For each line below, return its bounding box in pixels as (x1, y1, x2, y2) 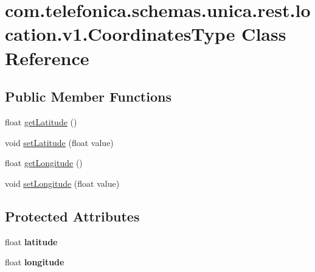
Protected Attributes (5, 206, 140, 225)
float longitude (5, 256, 64, 268)
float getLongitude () (5, 156, 83, 169)
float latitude (5, 235, 58, 248)
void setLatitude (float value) (5, 136, 114, 148)
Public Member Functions (5, 87, 171, 106)
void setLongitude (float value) (5, 176, 120, 189)
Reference (5, 45, 89, 70)
